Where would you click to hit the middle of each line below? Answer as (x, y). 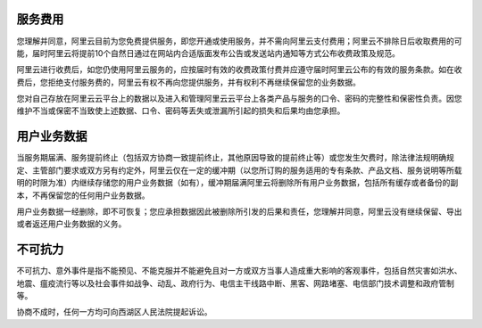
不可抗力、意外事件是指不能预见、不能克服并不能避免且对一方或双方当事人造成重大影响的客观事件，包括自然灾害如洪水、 (239, 271)
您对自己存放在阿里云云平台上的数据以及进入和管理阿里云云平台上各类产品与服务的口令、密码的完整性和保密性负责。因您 (239, 99)
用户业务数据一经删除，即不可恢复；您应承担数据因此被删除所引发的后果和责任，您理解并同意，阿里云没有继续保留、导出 (239, 211)
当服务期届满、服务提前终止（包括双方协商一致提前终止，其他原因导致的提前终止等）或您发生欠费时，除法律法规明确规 (235, 158)
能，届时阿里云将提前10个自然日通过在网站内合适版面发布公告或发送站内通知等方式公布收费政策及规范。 (208, 53)
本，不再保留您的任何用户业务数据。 (83, 195)
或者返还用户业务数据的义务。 (71, 224)
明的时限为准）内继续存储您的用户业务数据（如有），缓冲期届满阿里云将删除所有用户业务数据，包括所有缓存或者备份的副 (237, 183)
